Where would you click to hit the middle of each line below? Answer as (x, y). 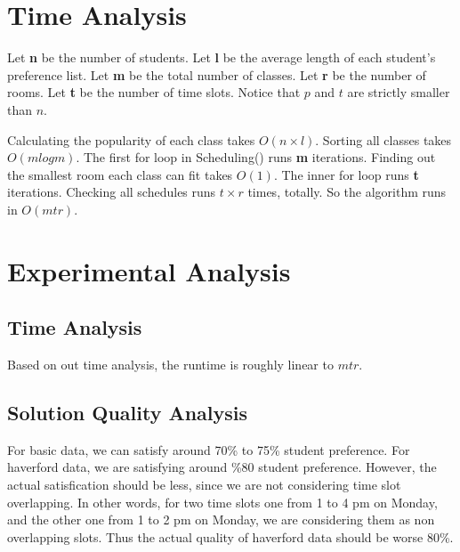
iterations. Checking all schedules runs (112, 192)
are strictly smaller (399, 92)
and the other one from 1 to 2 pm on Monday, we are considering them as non (221, 520)
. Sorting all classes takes (383, 139)
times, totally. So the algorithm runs (347, 192)
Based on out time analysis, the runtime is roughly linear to (170, 365)
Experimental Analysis (149, 270)
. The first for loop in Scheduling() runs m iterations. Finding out (256, 157)
